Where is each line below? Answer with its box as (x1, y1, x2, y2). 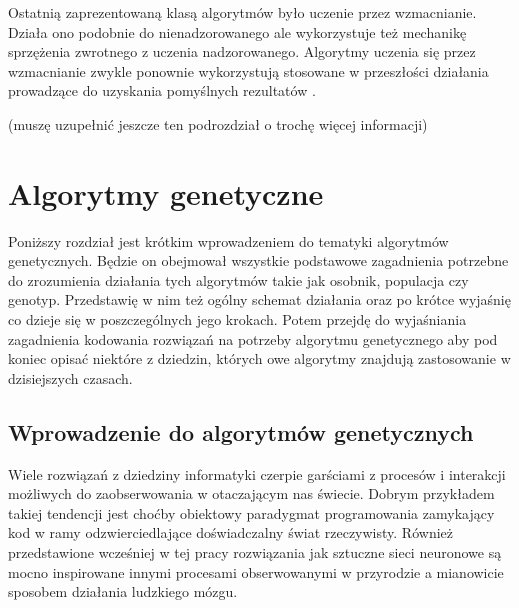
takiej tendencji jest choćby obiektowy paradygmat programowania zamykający (8, 502, 495, 523)
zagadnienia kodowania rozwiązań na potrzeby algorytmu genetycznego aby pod (8, 328, 498, 349)
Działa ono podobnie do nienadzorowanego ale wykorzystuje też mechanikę (8, 21, 467, 42)
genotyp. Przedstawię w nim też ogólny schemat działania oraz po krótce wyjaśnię (8, 289, 511, 310)
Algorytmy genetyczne (8, 172, 324, 213)
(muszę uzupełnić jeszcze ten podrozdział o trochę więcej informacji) (8, 113, 428, 134)
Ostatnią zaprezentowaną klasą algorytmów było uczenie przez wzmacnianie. (8, 2, 477, 22)
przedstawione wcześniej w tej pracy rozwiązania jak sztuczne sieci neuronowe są (8, 542, 502, 563)
